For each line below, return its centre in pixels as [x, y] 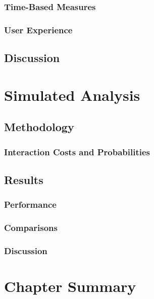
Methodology [39, 127]
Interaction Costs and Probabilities [77, 152]
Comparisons [31, 228]
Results [24, 179]
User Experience [38, 29]
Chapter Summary [70, 286]
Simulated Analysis [72, 95]
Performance [30, 204]
